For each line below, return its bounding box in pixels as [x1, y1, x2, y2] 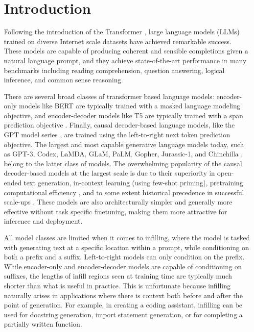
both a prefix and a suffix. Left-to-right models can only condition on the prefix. [4, 252, 245, 262]
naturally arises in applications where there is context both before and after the [4, 290, 243, 300]
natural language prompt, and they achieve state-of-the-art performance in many [4, 55, 247, 65]
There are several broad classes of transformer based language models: [4, 91, 214, 101]
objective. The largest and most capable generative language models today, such [4, 139, 244, 149]
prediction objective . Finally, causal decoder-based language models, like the [4, 120, 235, 130]
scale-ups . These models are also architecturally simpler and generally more [4, 197, 232, 207]
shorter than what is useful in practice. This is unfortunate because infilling [4, 280, 231, 290]
